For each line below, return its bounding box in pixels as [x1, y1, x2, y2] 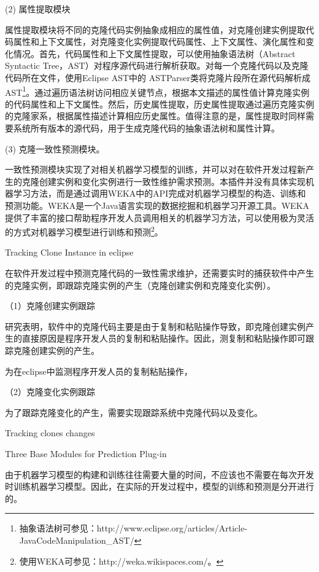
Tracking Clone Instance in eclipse [5, 246, 134, 259]
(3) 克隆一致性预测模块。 [5, 142, 105, 155]
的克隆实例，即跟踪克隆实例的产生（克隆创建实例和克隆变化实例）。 [5, 278, 275, 291]
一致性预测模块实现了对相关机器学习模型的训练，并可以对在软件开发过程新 [5, 163, 306, 176]
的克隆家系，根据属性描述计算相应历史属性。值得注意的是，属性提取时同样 [5, 109, 306, 122]
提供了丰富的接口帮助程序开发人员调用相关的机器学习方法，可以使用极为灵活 [5, 211, 314, 224]
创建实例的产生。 [30, 343, 99, 356]
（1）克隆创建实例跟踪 [5, 299, 95, 312]
